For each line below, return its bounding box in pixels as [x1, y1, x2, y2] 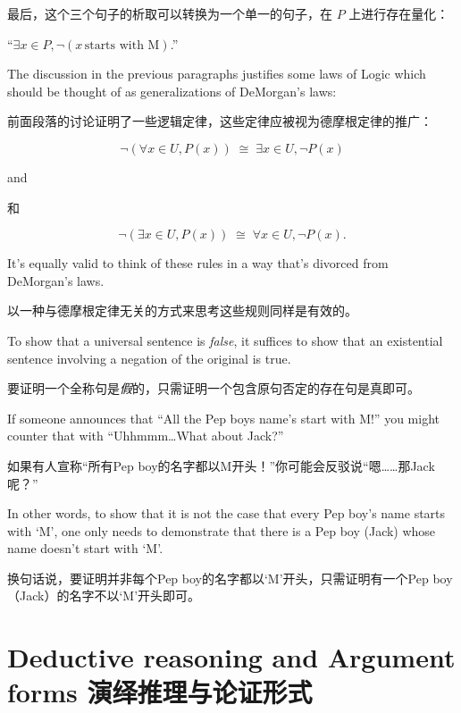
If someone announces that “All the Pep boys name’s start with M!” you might [7, 408, 440, 427]
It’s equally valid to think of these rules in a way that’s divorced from [7, 254, 389, 273]
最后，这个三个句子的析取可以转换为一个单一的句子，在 [7, 4, 332, 22]
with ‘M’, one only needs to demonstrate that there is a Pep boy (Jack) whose [7, 521, 436, 540]
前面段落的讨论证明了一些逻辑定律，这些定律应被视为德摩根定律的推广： [7, 112, 432, 130]
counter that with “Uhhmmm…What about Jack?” [7, 426, 284, 445]
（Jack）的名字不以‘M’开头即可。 [7, 586, 201, 605]
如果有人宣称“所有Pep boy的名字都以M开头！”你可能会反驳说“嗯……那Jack [7, 456, 435, 474]
